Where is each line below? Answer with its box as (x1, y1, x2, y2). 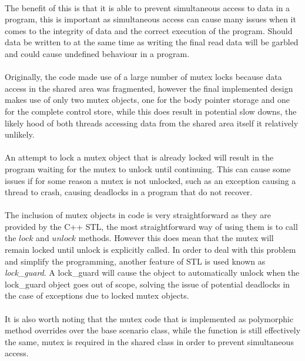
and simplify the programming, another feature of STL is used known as (5, 255, 266, 267)
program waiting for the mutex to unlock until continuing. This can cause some (5, 162, 291, 175)
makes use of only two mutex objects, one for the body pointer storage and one (5, 93, 290, 106)
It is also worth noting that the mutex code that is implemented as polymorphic (5, 312, 294, 325)
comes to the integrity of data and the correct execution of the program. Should (5, 24, 293, 36)
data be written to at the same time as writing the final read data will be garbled (5, 36, 299, 48)
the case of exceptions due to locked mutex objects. (5, 289, 189, 302)
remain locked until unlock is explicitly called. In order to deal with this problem (5, 243, 296, 256)
